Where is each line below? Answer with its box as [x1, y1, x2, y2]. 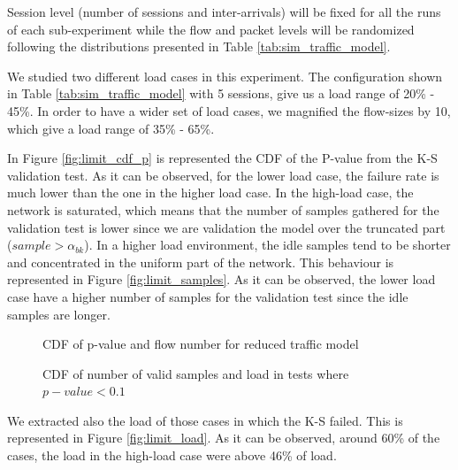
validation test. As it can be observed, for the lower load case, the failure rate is [7, 166, 439, 184]
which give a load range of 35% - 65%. [7, 119, 215, 137]
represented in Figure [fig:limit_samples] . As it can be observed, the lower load [7, 270, 436, 289]
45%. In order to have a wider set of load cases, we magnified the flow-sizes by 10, [7, 101, 451, 119]
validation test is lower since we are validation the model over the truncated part [7, 218, 446, 236]
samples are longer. [7, 304, 111, 323]
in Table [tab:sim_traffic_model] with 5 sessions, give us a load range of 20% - [7, 84, 435, 103]
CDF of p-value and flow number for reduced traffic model [42, 335, 359, 353]
